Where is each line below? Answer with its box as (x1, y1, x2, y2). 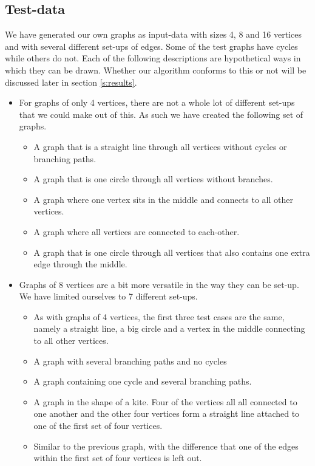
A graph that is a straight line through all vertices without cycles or (33, 140, 287, 152)
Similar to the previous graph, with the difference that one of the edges (33, 439, 299, 452)
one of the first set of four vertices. (33, 419, 163, 432)
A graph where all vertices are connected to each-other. (33, 225, 240, 238)
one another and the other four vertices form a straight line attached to (33, 407, 300, 420)
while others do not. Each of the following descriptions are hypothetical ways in (5, 52, 301, 64)
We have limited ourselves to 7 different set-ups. (19, 290, 198, 303)
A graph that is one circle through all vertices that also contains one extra (33, 245, 310, 258)
